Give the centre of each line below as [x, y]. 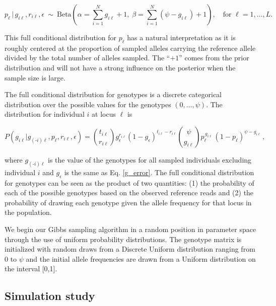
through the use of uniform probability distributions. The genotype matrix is [123, 239]
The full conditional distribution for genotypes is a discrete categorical [113, 94]
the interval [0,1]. [31, 269]
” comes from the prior [214, 58]
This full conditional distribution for [60, 37]
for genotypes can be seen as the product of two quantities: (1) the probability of [129, 182]
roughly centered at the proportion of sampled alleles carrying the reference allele [130, 48]
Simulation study [50, 296]
